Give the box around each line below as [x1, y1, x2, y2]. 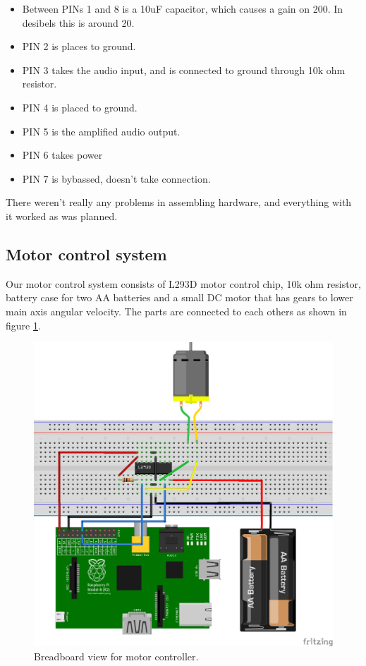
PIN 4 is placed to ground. [22, 99, 138, 114]
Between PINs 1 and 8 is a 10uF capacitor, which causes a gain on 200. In [22, 1, 343, 16]
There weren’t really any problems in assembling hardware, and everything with [6, 195, 352, 210]
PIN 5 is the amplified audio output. [22, 123, 181, 138]
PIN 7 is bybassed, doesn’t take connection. [22, 171, 211, 186]
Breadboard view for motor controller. [34, 648, 199, 663]
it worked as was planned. [6, 208, 118, 223]
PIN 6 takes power [22, 147, 103, 162]
